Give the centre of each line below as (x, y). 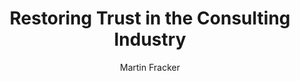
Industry (150, 39)
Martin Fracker (150, 67)
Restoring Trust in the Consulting (150, 18)
